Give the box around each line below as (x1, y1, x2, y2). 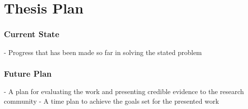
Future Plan (4, 68, 52, 80)
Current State (4, 28, 59, 40)
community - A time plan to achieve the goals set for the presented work (4, 96, 219, 106)
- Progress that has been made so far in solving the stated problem (4, 47, 202, 57)
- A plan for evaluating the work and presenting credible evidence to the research (4, 86, 244, 96)
